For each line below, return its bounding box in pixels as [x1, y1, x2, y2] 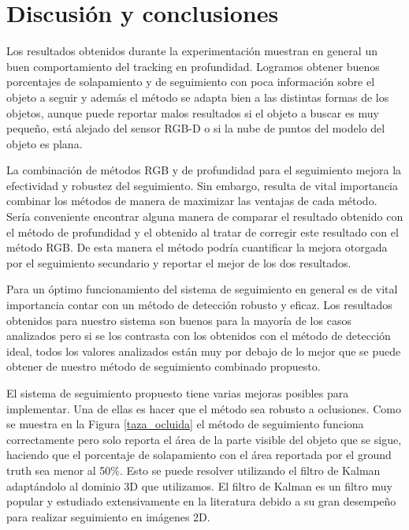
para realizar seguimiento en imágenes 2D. [6, 508, 210, 524]
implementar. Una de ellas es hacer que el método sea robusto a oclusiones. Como [6, 400, 402, 416]
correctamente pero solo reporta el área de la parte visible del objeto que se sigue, [6, 431, 402, 447]
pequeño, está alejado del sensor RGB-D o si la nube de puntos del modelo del [6, 120, 385, 136]
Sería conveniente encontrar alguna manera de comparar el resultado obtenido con [6, 208, 403, 225]
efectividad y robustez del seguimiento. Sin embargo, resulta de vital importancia [6, 177, 399, 193]
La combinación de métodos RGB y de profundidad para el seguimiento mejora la [6, 162, 402, 178]
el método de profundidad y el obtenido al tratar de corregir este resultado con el [6, 223, 399, 240]
